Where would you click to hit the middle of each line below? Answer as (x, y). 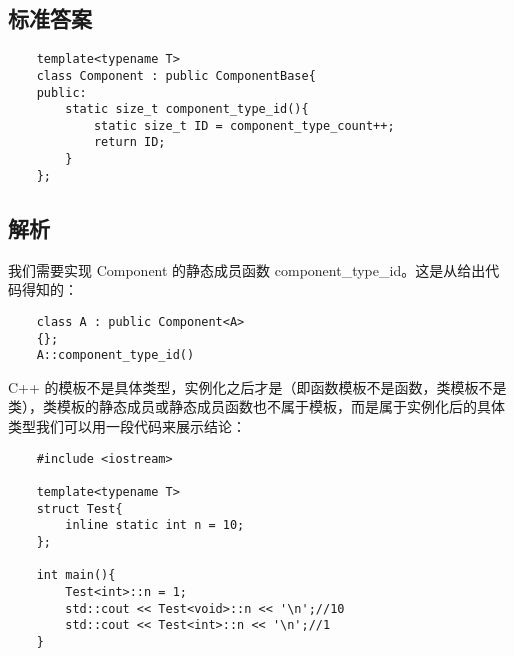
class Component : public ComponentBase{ (176, 75)
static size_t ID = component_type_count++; (244, 125)
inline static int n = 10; (155, 525)
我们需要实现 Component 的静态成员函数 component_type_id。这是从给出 (247, 269)
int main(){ (76, 575)
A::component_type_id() (115, 355)
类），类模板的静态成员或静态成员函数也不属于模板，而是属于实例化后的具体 (256, 406)
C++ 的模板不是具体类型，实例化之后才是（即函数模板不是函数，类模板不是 (257, 386)
